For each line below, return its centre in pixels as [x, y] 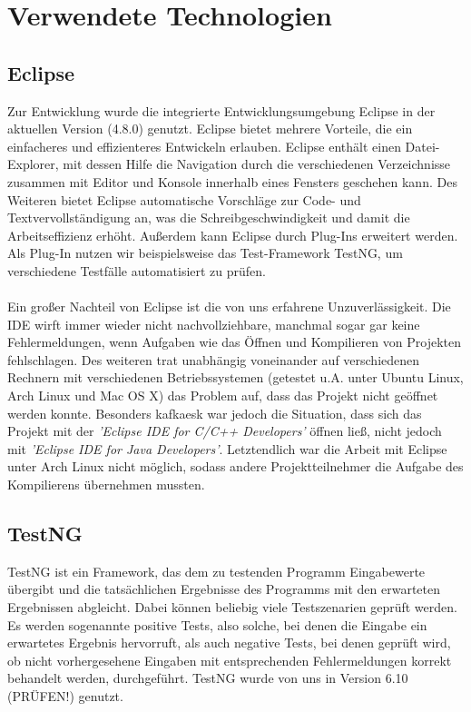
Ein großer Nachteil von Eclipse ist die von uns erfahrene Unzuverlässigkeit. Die [229, 307]
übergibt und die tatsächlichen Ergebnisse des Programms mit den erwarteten [224, 589]
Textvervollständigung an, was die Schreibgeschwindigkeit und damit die [209, 218]
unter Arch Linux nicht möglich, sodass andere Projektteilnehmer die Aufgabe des [235, 466]
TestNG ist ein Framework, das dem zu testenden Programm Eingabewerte [216, 571]
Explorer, [33, 164]
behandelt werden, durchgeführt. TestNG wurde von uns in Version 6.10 [208, 678]
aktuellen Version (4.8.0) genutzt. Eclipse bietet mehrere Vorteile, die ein [210, 129]
